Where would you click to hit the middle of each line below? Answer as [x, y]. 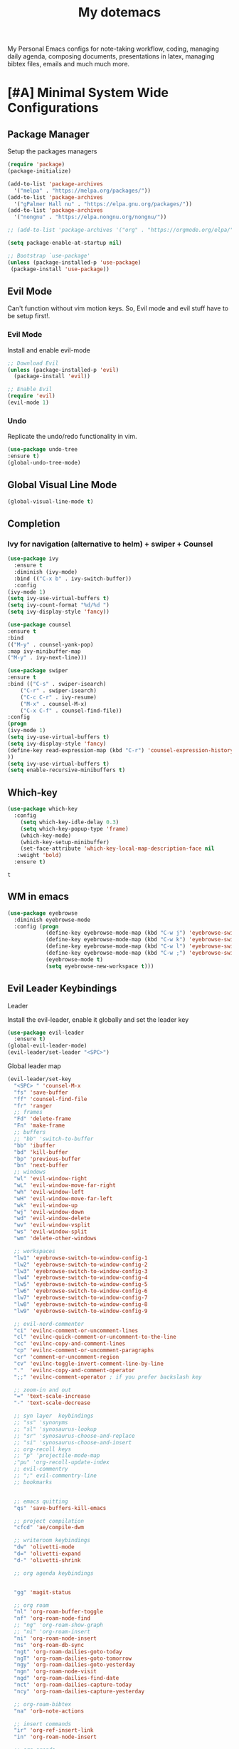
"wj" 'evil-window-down [49, 1212]
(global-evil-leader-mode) [47, 1046]
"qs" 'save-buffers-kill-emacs [60, 1508]
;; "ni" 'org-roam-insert [52, 1632]
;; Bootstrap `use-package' [49, 255]
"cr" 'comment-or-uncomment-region [67, 1357]
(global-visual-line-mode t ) [51, 501]
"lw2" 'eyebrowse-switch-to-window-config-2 [81, 1264]
